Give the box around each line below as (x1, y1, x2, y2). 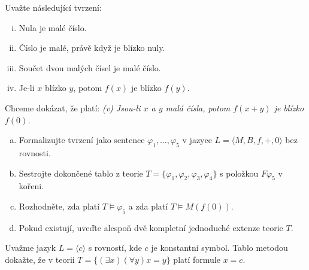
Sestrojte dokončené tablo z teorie (19, 166, 143, 179)
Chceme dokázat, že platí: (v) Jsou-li (5, 101, 141, 114)
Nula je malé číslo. (19, 21, 87, 34)
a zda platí (128, 199, 168, 212)
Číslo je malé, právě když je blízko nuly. (19, 41, 165, 54)
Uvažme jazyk (5, 241, 56, 254)
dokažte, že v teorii (5, 253, 75, 265)
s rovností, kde (88, 241, 142, 254)
